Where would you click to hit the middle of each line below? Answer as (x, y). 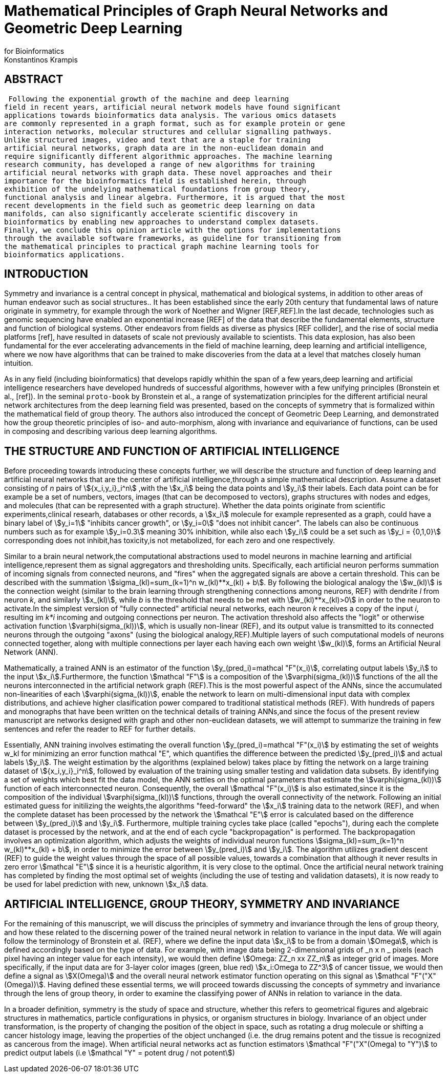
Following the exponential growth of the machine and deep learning (149, 99)
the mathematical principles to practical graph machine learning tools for (162, 246)
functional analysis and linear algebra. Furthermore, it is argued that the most (175, 197)
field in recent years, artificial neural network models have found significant (173, 107)
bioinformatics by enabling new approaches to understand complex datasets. (162, 222)
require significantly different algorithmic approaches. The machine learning (168, 156)
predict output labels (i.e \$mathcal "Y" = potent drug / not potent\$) (120, 1053)
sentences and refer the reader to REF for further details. (100, 729)
